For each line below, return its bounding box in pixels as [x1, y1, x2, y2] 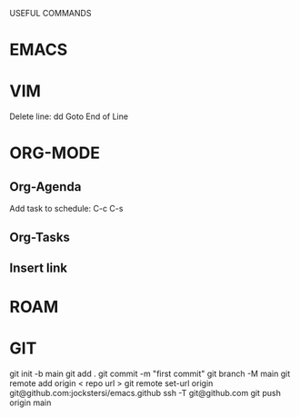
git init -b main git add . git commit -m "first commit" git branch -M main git [9, 368, 291, 380]
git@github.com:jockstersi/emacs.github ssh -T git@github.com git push [9, 388, 282, 399]
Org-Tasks [9, 229, 71, 244]
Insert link [9, 260, 68, 275]
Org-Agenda [9, 179, 82, 194]
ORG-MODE [9, 143, 100, 164]
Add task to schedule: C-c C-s [9, 204, 124, 214]
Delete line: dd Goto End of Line [9, 111, 129, 122]
